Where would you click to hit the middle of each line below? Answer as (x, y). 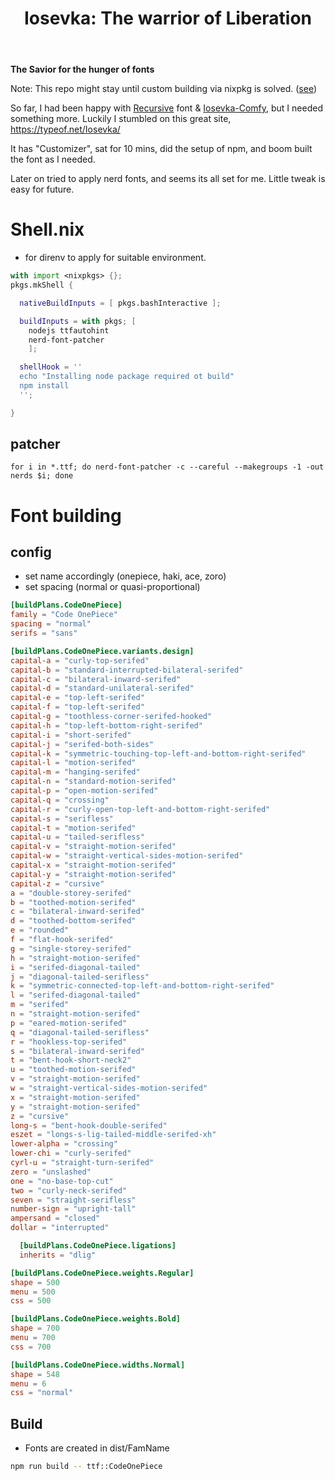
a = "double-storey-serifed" (71, 893)
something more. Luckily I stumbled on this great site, (121, 119)
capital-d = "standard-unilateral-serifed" (102, 688)
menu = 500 (33, 1292)
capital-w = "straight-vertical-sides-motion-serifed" (127, 856)
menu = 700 (33, 1338)
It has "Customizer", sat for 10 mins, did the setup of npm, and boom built (161, 149)
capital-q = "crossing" (60, 800)
